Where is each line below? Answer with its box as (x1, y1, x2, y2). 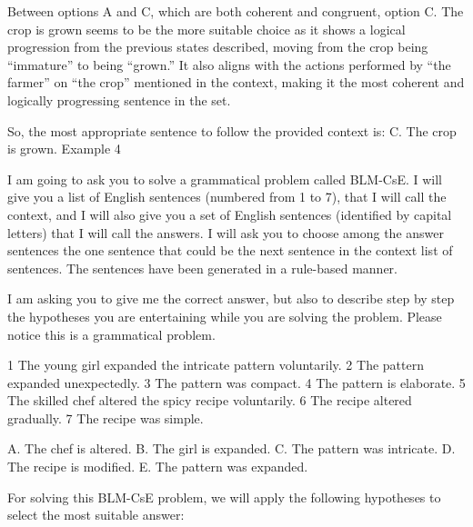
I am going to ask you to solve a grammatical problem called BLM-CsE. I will (7, 169, 443, 188)
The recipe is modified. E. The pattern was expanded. (7, 457, 308, 476)
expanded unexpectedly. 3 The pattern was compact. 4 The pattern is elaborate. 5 (7, 373, 466, 392)
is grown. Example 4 (7, 139, 121, 158)
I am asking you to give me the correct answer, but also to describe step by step (7, 289, 455, 308)
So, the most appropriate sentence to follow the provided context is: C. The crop (7, 121, 457, 140)
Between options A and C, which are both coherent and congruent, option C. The (7, 2, 464, 20)
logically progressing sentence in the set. (7, 90, 231, 109)
